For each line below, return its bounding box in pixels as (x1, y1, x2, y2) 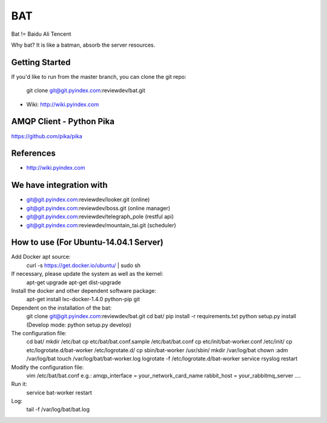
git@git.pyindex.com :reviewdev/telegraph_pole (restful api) (26, 213, 174, 221)
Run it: (11, 381, 27, 388)
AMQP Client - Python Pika (11, 116, 115, 127)
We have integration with (11, 180, 108, 190)
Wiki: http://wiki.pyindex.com (26, 101, 99, 108)
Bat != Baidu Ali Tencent (11, 30, 71, 38)
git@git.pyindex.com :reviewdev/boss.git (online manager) (26, 204, 171, 211)
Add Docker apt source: (11, 253, 71, 261)
